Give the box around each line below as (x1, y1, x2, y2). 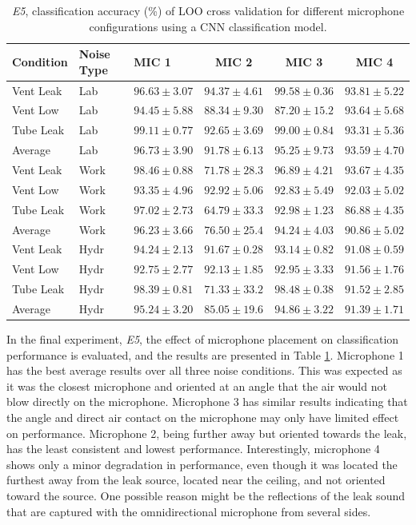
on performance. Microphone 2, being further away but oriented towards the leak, (6, 424, 407, 441)
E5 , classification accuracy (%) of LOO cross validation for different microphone (11, 2, 405, 18)
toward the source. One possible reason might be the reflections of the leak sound (6, 487, 405, 503)
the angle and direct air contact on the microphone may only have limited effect (6, 408, 399, 425)
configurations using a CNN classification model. (89, 18, 327, 34)
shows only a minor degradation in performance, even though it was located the (6, 455, 398, 472)
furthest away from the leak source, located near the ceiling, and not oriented (6, 471, 386, 488)
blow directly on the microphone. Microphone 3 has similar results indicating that (6, 393, 408, 410)
